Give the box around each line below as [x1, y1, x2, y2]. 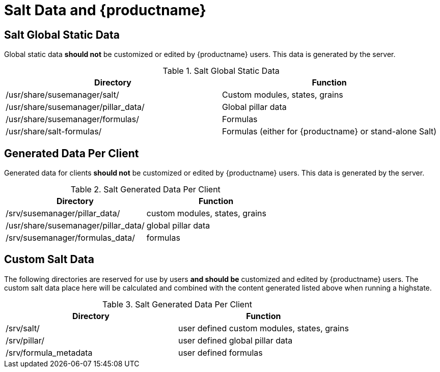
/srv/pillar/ [6, 335, 44, 346]
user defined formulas [178, 347, 263, 358]
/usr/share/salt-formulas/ [6, 126, 102, 137]
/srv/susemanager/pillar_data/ [6, 208, 120, 219]
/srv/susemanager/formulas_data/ [6, 233, 135, 243]
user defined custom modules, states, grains [178, 323, 349, 333]
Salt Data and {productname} [4, 2, 206, 19]
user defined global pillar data [178, 335, 293, 346]
